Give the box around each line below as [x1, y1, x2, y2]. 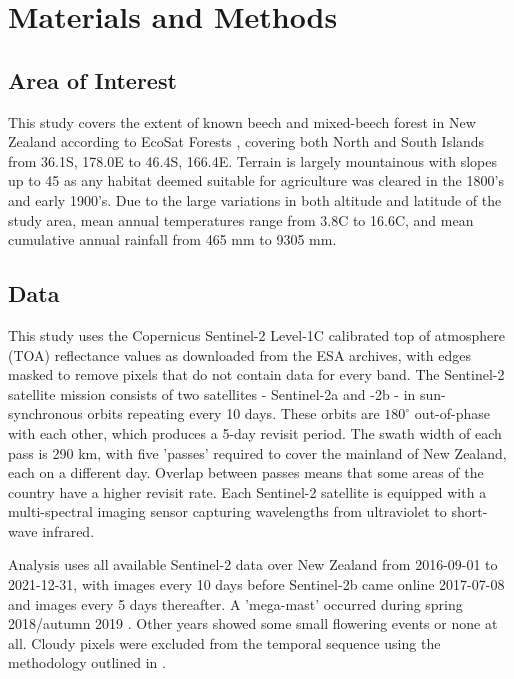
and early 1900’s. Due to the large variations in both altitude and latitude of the [8, 189, 502, 210]
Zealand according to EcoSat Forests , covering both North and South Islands [8, 131, 485, 152]
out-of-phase [414, 403, 490, 424]
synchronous [8, 403, 83, 424]
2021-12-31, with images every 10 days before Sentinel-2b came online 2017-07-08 [8, 574, 505, 595]
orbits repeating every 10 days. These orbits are [87, 403, 380, 424]
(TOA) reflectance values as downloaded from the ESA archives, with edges [8, 344, 471, 365]
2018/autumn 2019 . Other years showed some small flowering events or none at [8, 613, 498, 634]
